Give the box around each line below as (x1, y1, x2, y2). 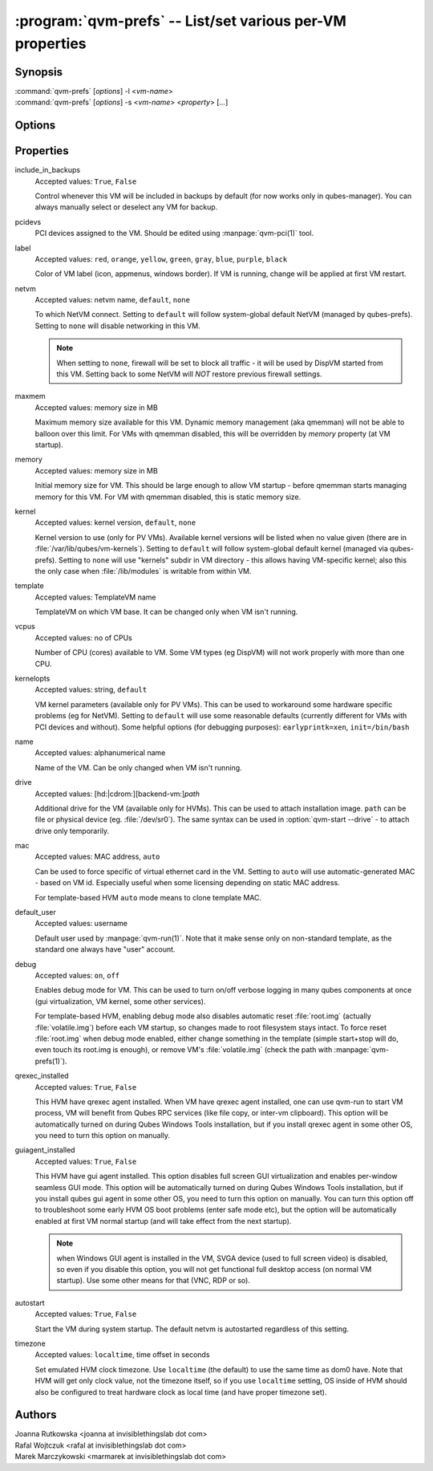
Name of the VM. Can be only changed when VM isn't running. (34, 762, 242, 772)
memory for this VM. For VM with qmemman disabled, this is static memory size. (34, 492, 301, 502)
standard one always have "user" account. (34, 945, 176, 954)
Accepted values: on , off (34, 971, 120, 980)
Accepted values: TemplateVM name (34, 592, 156, 602)
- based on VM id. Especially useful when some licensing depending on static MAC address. (34, 878, 340, 888)
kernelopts (14, 674, 51, 684)
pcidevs (14, 217, 42, 226)
